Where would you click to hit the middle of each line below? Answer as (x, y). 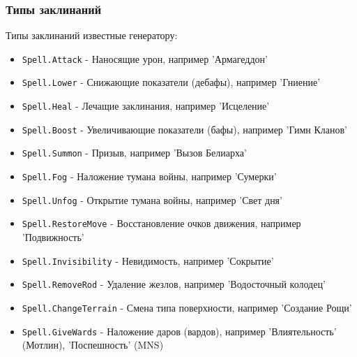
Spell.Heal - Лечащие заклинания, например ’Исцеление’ (146, 106)
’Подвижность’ (53, 237)
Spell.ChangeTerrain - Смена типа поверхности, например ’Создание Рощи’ (187, 307)
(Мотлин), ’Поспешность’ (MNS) (93, 345)
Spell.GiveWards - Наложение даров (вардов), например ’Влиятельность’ (179, 331)
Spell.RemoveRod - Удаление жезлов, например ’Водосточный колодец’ (174, 284)
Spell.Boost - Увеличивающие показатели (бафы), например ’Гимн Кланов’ (185, 129)
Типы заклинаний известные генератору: (92, 35)
